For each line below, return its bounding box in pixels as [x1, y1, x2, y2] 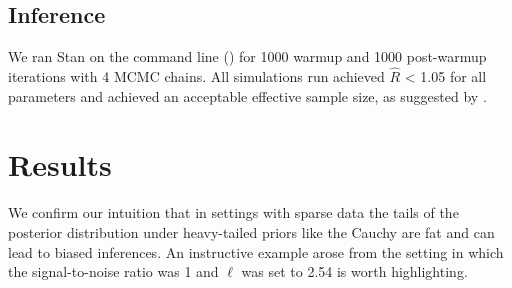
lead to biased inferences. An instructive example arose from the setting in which [8, 241, 504, 262]
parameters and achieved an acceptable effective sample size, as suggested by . [8, 85, 487, 106]
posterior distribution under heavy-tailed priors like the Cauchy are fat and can [8, 221, 495, 242]
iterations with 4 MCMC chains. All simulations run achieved [8, 66, 385, 87]
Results [8, 144, 112, 185]
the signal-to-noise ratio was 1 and [8, 261, 219, 282]
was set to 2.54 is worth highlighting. [241, 261, 468, 282]
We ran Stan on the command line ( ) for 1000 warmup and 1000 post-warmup [8, 46, 487, 67]
